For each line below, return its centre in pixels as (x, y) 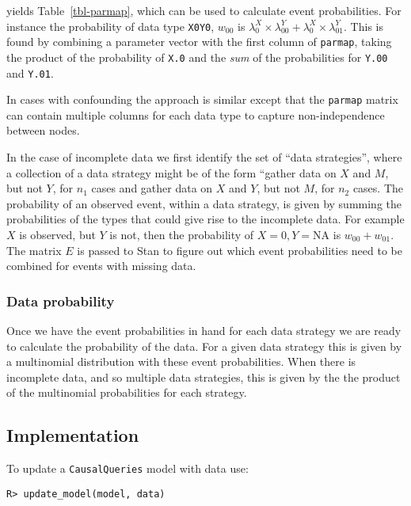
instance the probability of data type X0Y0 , (110, 26)
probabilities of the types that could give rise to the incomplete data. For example (205, 219)
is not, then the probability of (182, 235)
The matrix (34, 250)
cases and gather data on (152, 188)
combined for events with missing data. (101, 266)
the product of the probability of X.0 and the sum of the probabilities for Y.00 (197, 57)
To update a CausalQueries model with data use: (127, 468)
